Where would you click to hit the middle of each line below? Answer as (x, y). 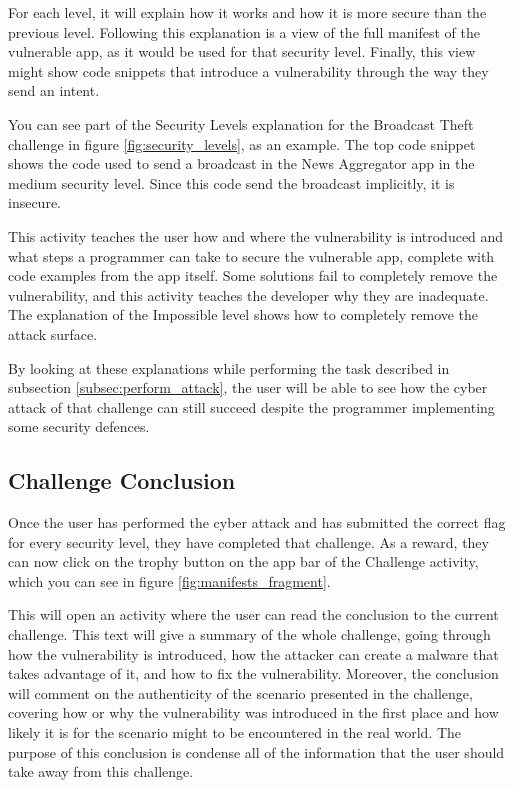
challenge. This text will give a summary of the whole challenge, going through (249, 634)
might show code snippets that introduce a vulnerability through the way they (248, 70)
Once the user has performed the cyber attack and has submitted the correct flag (257, 522)
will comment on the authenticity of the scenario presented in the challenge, (240, 692)
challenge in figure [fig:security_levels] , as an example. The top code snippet (242, 143)
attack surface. (53, 333)
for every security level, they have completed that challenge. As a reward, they (248, 541)
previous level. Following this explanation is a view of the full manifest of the (244, 31)
